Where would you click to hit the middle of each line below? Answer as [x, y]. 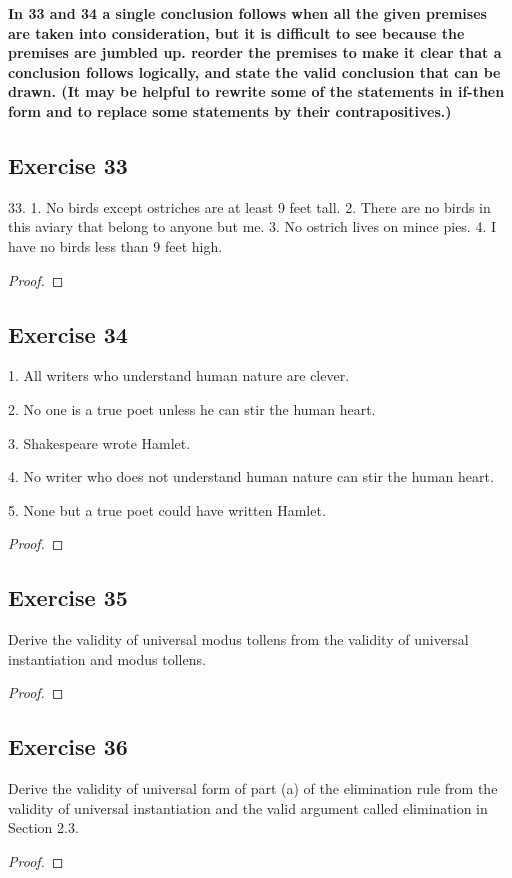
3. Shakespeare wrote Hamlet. [99, 442]
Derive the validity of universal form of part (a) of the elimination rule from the [253, 788]
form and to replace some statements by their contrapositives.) [230, 110]
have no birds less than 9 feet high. [115, 245]
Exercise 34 [68, 333]
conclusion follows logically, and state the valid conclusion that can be [254, 71]
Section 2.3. [43, 827]
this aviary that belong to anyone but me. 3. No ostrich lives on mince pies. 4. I [252, 226]
